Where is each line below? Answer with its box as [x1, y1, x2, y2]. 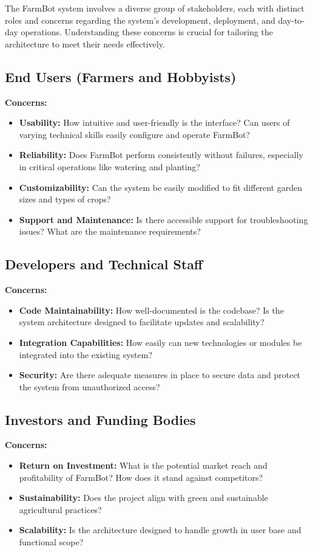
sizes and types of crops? [19, 193, 111, 205]
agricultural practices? [19, 503, 102, 516]
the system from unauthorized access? [19, 380, 160, 393]
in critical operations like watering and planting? [19, 160, 200, 173]
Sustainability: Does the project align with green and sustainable [19, 491, 268, 504]
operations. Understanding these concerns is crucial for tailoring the [21, 26, 274, 38]
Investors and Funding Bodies [5, 410, 196, 429]
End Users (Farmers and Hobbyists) [5, 67, 237, 86]
